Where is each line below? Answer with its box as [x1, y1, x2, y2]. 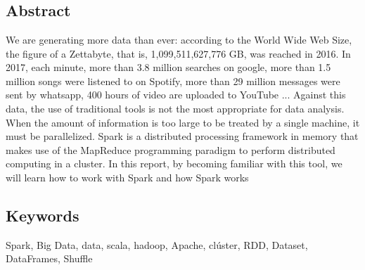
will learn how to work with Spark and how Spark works [6, 169, 249, 184]
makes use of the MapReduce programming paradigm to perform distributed [6, 142, 335, 157]
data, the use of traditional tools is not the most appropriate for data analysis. [6, 101, 345, 115]
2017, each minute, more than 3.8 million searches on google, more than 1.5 [6, 60, 331, 75]
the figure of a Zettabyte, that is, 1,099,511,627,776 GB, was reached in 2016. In [6, 46, 351, 60]
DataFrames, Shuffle [6, 251, 93, 266]
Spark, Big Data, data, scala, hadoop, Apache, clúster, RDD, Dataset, [6, 237, 308, 252]
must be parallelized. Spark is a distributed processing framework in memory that [6, 129, 359, 143]
